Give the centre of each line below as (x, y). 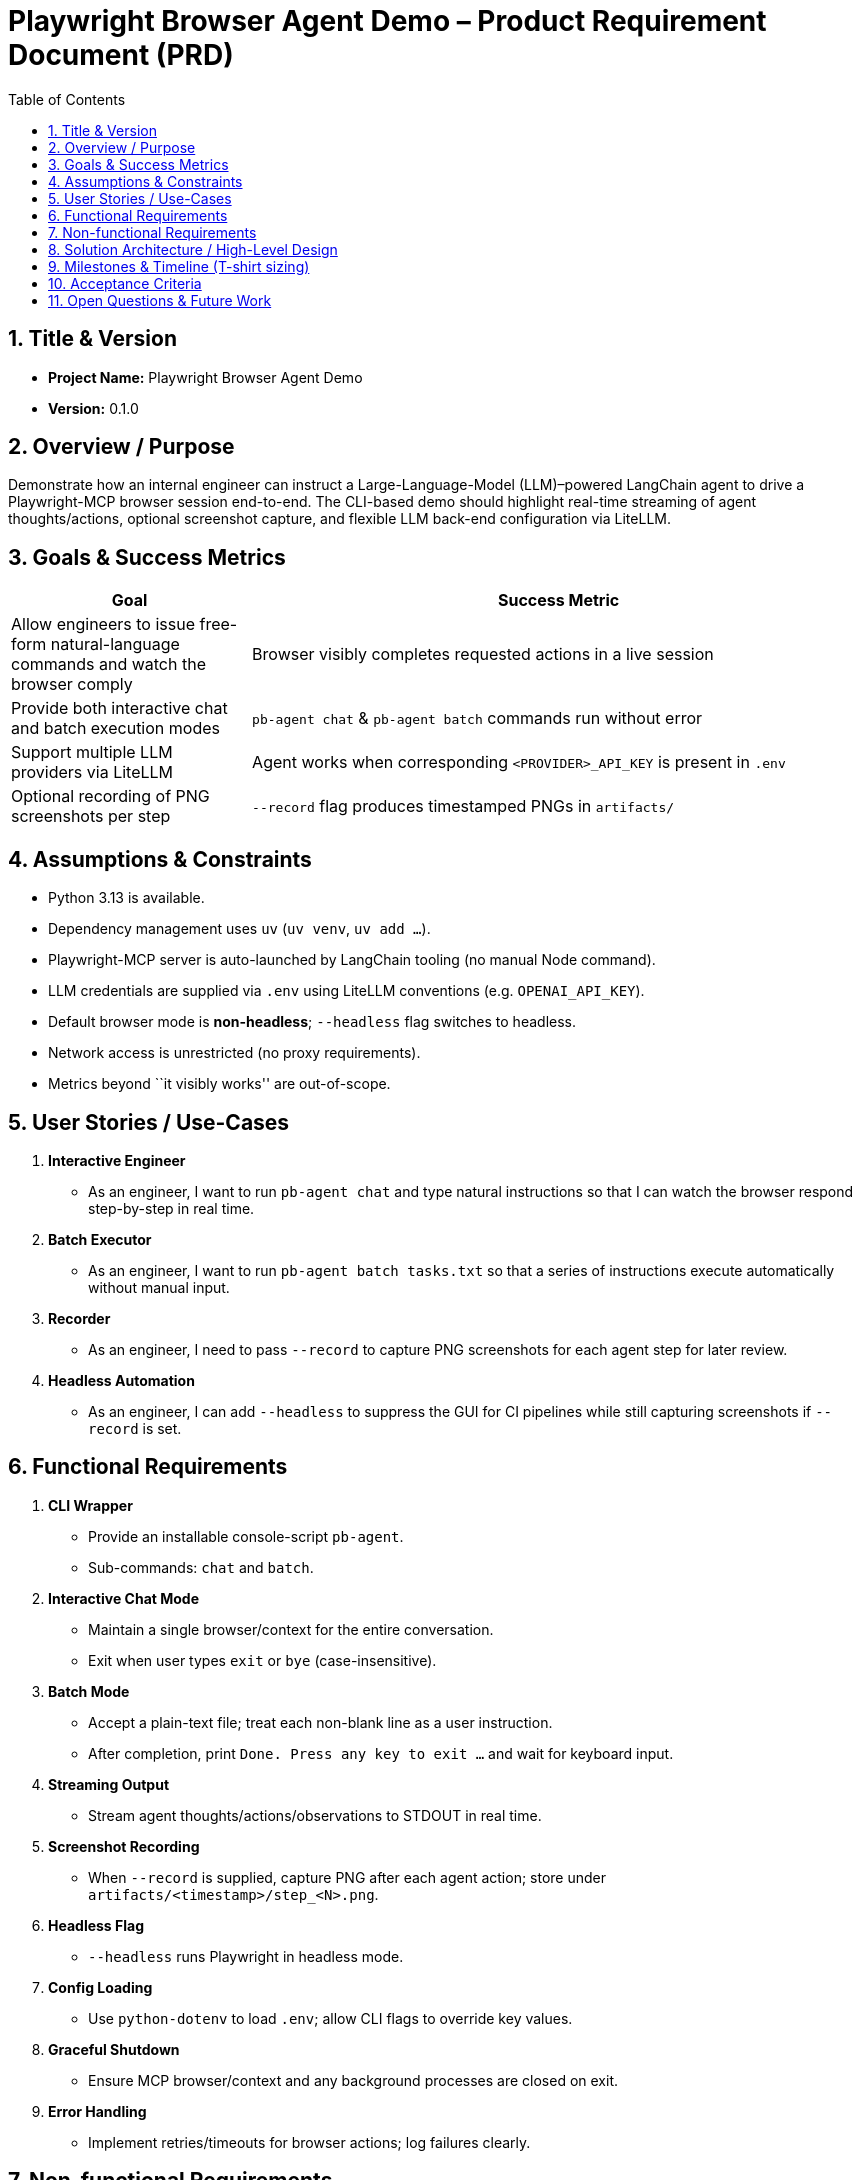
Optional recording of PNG (110, 796)
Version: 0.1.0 (93, 408)
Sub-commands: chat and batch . (201, 1567)
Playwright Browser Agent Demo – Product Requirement (387, 21)
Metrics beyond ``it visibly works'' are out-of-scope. (219, 1084)
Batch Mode (89, 1691)
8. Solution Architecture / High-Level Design (193, 249)
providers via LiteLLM (92, 772)
